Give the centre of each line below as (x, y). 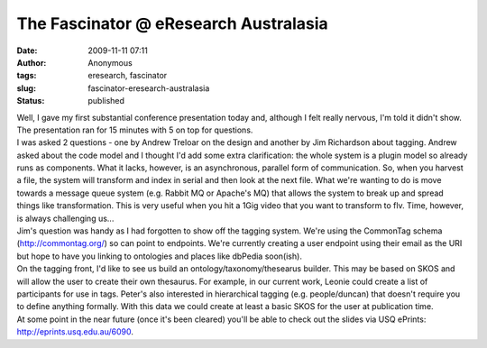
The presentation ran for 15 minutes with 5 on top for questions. (135, 130)
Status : (31, 101)
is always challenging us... (65, 218)
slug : (26, 88)
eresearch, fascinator (128, 76)
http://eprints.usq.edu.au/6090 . (75, 332)
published (106, 101)
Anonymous (110, 62)
